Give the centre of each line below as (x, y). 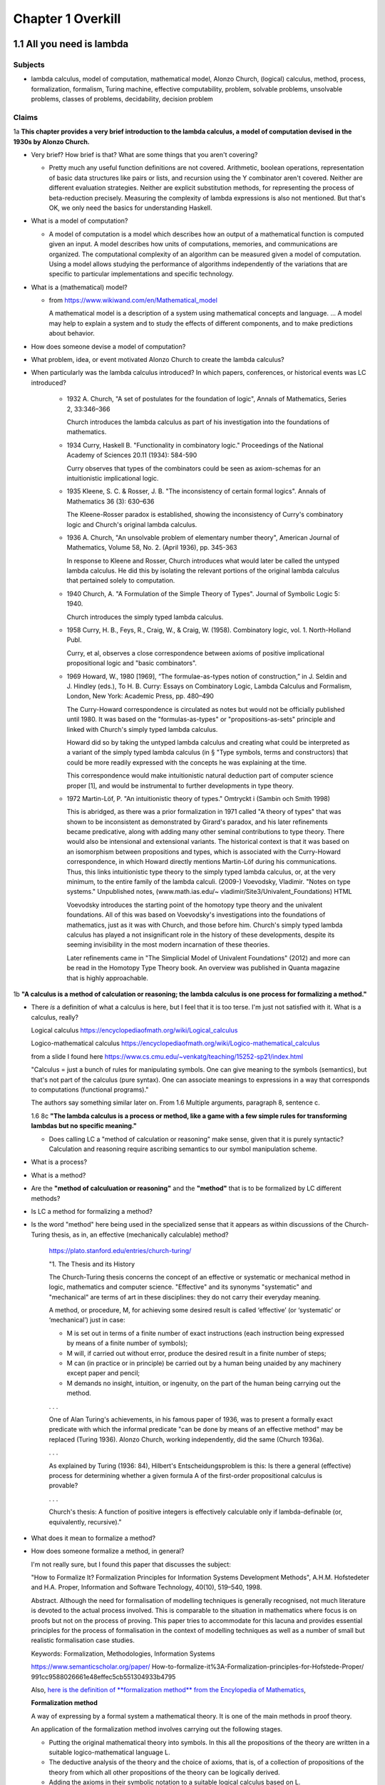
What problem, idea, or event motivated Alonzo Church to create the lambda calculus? (158, 360)
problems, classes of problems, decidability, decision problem (122, 99)
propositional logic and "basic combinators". (132, 663)
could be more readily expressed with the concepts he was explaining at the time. (186, 762)
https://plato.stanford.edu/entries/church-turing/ (120, 1251)
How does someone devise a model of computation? (108, 346)
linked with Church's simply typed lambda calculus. (142, 729)
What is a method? (58, 1175)
